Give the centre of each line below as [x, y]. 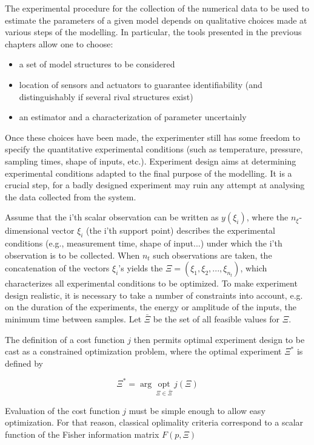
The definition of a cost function [65, 339]
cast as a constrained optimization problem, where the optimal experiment [143, 351]
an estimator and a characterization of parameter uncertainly [133, 117]
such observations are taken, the [212, 255]
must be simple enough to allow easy [197, 410]
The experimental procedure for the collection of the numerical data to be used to [157, 8]
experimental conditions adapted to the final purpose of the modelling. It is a [149, 173]
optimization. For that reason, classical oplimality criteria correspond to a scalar [154, 422]
